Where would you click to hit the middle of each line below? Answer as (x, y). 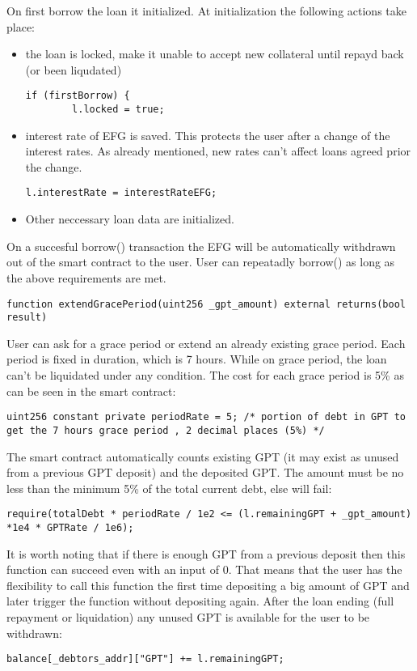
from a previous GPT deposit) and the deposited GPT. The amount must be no (205, 472)
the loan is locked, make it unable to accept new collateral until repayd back (215, 54)
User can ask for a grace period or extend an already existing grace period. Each (206, 343)
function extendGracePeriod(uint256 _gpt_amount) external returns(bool (206, 304)
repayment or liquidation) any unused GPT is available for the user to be (188, 616)
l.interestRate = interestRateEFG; (121, 193)
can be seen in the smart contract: (91, 391)
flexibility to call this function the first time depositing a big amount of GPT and (208, 585)
